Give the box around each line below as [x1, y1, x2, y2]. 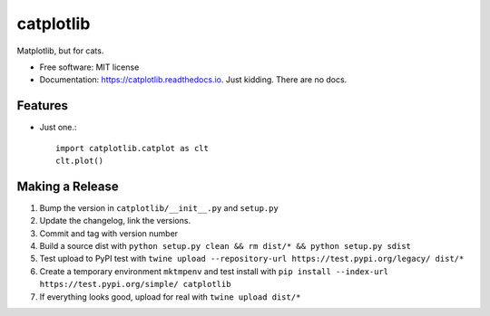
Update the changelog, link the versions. [39, 215, 191, 226]
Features [16, 98, 68, 113]
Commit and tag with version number [39, 227, 179, 239]
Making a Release [16, 178, 120, 194]
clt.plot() [55, 156, 104, 167]
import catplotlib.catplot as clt [55, 143, 209, 153]
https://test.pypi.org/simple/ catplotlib [39, 279, 231, 290]
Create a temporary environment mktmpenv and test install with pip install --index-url [39, 265, 389, 276]
